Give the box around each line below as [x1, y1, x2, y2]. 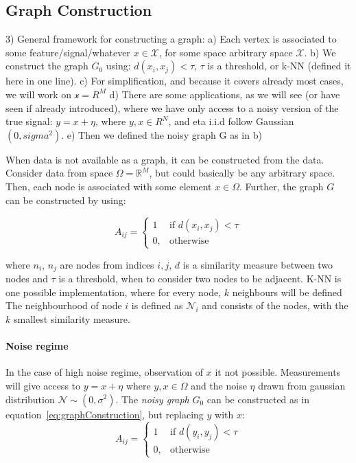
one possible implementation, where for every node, [5, 284, 222, 299]
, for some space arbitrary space [158, 45, 293, 59]
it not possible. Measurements [215, 365, 341, 379]
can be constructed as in [206, 392, 309, 406]
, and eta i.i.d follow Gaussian [168, 114, 294, 128]
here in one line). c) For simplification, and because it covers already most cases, [5, 74, 344, 88]
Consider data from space [5, 166, 113, 180]
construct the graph [5, 58, 88, 73]
